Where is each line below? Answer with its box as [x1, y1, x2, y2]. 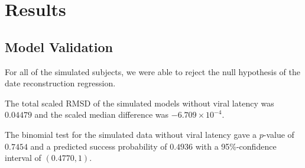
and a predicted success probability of [30, 140, 167, 152]
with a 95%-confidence [195, 140, 277, 152]
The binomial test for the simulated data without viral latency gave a [5, 128, 257, 140]
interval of [5, 151, 41, 164]
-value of [263, 128, 294, 140]
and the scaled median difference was [34, 108, 169, 121]
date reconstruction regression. [5, 77, 116, 89]
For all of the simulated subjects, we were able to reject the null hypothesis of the [5, 65, 300, 77]
